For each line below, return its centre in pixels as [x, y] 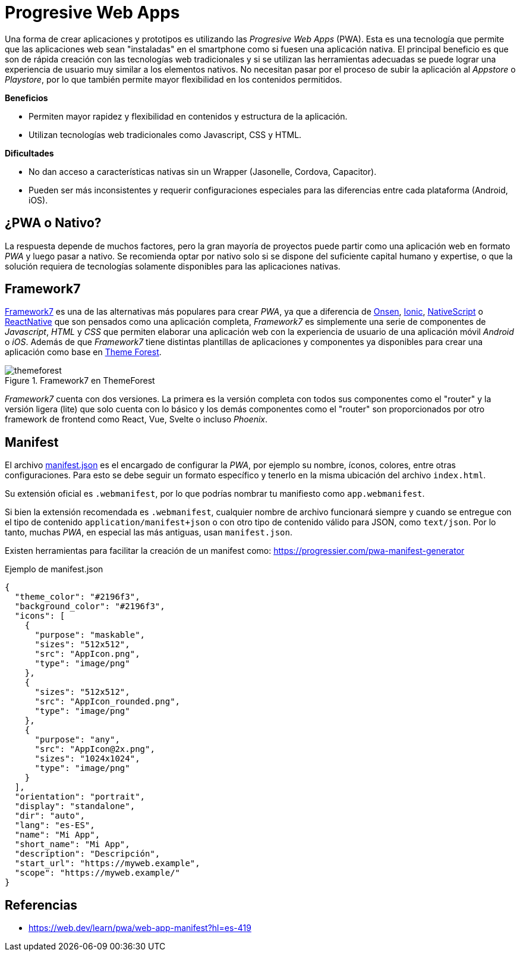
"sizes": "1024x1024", [87, 759]
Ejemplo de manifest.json [54, 569]
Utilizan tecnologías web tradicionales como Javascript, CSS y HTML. [165, 134]
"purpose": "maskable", [90, 635]
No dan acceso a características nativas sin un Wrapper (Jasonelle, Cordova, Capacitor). [203, 171]
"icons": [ [40, 616]
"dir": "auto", [50, 816]
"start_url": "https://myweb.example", [107, 863]
